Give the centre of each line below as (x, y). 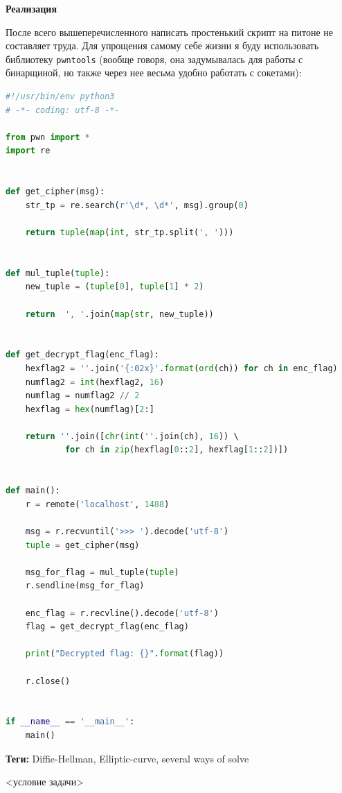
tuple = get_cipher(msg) (82, 545)
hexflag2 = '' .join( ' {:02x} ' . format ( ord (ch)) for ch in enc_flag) (181, 368)
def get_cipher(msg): (55, 192)
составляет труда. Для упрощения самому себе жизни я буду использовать (162, 45)
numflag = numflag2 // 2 (82, 396)
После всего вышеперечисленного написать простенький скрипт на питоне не (170, 32)
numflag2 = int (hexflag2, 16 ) (95, 382)
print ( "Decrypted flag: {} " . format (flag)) (125, 654)
